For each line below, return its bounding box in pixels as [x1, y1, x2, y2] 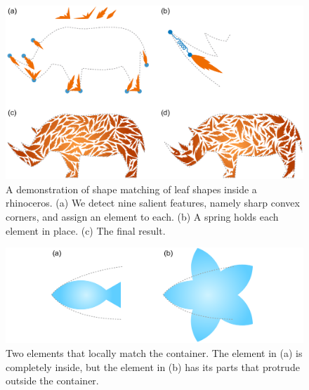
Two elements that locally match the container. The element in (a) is [6, 345, 303, 360]
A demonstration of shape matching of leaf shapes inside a [6, 181, 257, 196]
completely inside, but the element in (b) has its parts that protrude [6, 359, 300, 374]
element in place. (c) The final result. [6, 223, 166, 238]
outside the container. [6, 373, 99, 388]
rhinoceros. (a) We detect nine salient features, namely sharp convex [6, 195, 300, 210]
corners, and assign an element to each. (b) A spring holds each [6, 209, 279, 223]
